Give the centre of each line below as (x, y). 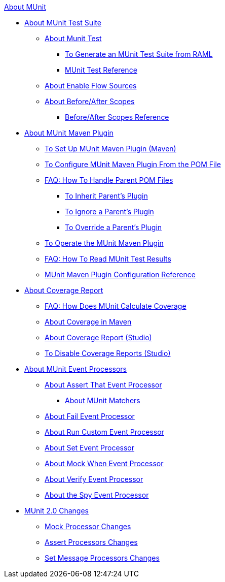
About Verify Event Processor (94, 479)
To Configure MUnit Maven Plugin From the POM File (133, 164)
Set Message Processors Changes (102, 558)
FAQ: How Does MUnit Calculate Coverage (116, 306)
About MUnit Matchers (103, 400)
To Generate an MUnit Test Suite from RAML (139, 54)
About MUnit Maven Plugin (69, 133)
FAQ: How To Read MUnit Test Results (108, 259)
